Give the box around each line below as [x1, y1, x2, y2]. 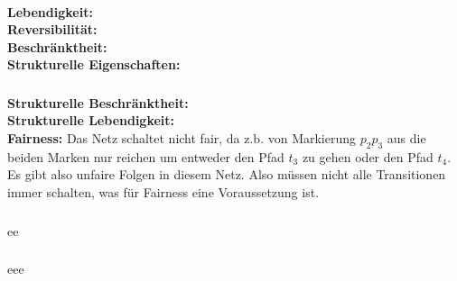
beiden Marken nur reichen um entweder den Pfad [7, 147, 284, 166]
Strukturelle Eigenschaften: [7, 55, 181, 74]
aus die [387, 129, 426, 148]
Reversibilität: [7, 20, 98, 39]
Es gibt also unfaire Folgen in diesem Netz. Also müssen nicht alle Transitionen [7, 165, 446, 184]
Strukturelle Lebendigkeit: [7, 111, 175, 130]
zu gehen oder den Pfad [302, 147, 434, 166]
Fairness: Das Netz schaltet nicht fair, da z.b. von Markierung [7, 129, 357, 148]
